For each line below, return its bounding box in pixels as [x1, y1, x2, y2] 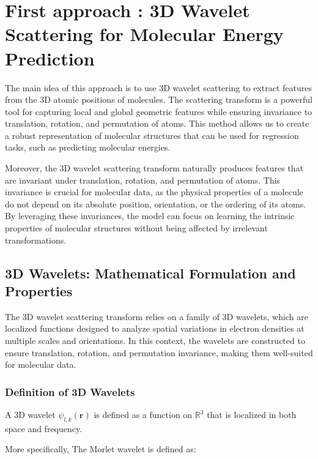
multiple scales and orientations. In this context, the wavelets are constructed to [5, 334, 305, 346]
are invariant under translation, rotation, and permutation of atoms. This [5, 173, 281, 186]
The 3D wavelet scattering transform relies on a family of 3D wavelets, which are [5, 310, 308, 323]
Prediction [5, 45, 95, 70]
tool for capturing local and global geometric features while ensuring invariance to [5, 105, 312, 118]
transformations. [5, 233, 67, 246]
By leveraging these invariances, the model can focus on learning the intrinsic [5, 209, 295, 222]
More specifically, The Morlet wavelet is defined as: [5, 442, 196, 455]
